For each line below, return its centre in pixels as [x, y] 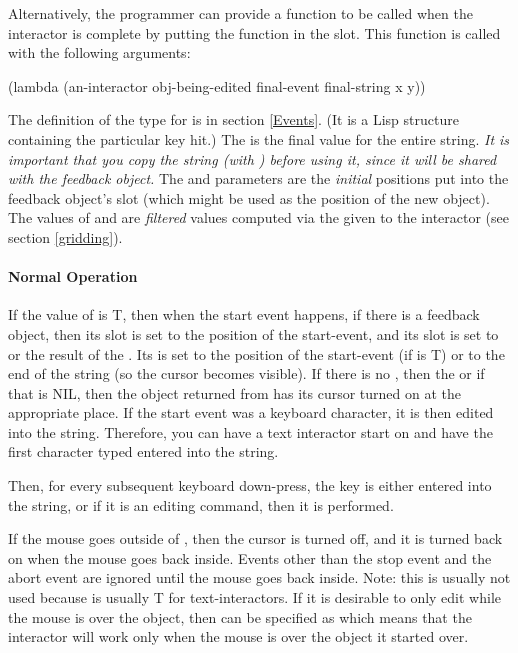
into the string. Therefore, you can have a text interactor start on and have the [250, 431]
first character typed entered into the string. [143, 451]
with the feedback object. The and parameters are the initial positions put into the [258, 178]
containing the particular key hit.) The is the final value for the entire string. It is [259, 138]
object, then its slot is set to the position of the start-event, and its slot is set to [253, 333]
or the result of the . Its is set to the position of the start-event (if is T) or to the [256, 353]
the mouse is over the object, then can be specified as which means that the [240, 616]
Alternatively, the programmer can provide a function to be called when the [240, 13]
